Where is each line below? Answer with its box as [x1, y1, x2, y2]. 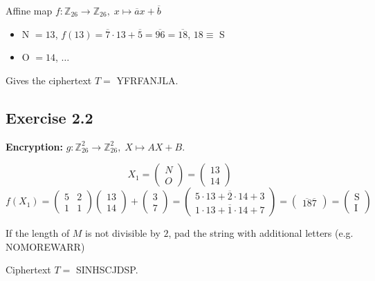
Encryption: [6, 139, 63, 153]
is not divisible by [85, 226, 161, 240]
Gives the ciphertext [6, 72, 92, 87]
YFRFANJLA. [116, 72, 179, 87]
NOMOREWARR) [6, 239, 85, 253]
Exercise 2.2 [6, 106, 93, 128]
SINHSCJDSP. [75, 262, 138, 277]
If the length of [6, 226, 70, 240]
